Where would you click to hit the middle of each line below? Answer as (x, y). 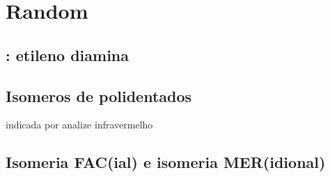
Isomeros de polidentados (99, 95)
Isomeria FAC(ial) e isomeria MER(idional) (166, 162)
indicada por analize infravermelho (79, 125)
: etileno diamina (68, 54)
